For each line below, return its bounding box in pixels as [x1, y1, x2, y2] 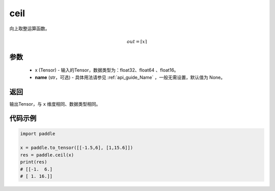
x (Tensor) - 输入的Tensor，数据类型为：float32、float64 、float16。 [35, 67, 179, 73]
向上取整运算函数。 [9, 25, 50, 31]
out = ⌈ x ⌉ [126, 39, 147, 44]
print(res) [20, 159, 47, 165]
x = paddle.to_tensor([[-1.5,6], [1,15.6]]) [20, 145, 133, 151]
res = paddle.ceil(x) [20, 152, 74, 157]
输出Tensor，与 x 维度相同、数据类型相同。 [9, 101, 101, 107]
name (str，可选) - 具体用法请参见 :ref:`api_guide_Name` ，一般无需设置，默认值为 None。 [35, 74, 226, 80]
